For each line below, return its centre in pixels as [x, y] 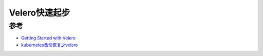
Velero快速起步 [40, 13]
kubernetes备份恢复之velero [49, 45]
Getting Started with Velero [48, 38]
